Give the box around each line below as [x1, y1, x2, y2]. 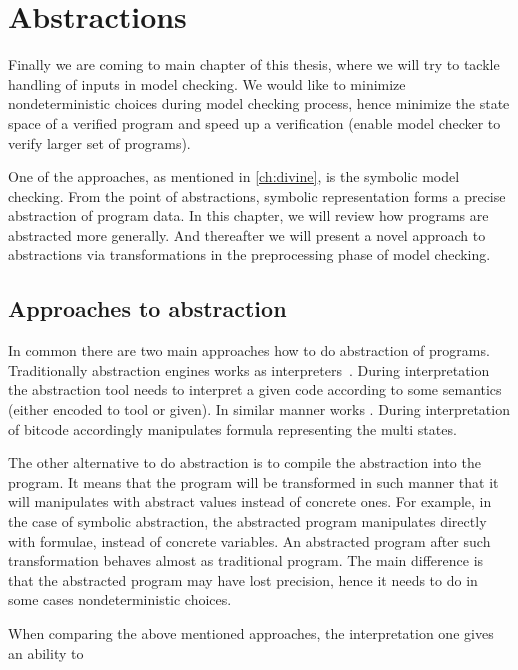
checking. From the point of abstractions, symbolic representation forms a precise [8, 185, 506, 206]
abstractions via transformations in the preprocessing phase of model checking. [8, 244, 491, 265]
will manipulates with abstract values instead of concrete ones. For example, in [8, 491, 492, 512]
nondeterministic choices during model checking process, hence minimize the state [8, 93, 510, 114]
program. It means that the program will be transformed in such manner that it [8, 471, 499, 492]
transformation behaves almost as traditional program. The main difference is [8, 550, 484, 571]
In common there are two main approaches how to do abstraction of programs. [8, 340, 490, 361]
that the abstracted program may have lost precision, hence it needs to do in [8, 569, 478, 590]
